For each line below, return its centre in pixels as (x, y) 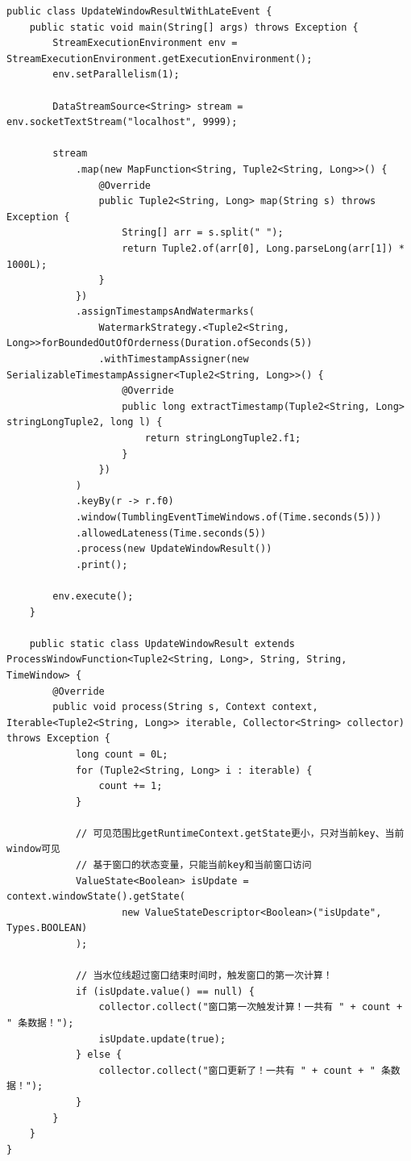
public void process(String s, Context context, (185, 707)
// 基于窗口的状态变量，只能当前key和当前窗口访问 (193, 865)
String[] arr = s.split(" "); (203, 233)
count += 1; (131, 786)
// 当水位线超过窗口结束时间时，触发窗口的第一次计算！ (204, 976)
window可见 (33, 849)
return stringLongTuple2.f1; (223, 439)
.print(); (102, 564)
